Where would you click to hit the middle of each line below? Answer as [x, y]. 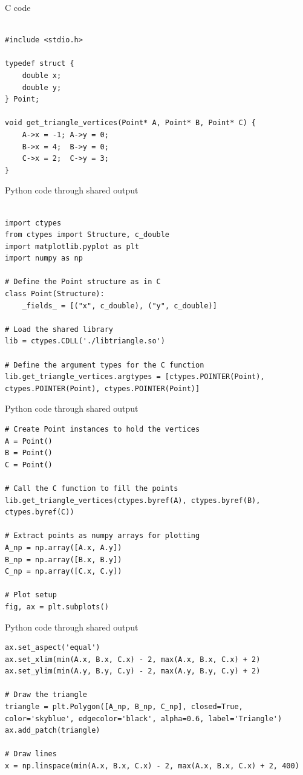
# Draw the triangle [46, 695]
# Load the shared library [59, 329]
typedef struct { [40, 64]
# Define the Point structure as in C [83, 282]
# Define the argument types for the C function [105, 365]
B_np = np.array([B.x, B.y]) [64, 559]
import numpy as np [44, 258]
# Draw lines [31, 754]
